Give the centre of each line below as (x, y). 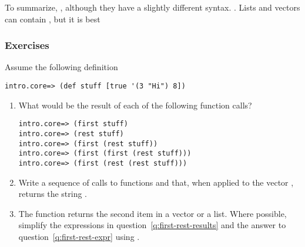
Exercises (27, 45)
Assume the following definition (61, 67)
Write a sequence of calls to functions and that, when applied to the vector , (156, 182)
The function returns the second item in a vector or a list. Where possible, (152, 213)
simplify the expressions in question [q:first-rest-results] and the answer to (152, 225)
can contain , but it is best (53, 19)
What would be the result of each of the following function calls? (135, 105)
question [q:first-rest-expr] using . (79, 236)
